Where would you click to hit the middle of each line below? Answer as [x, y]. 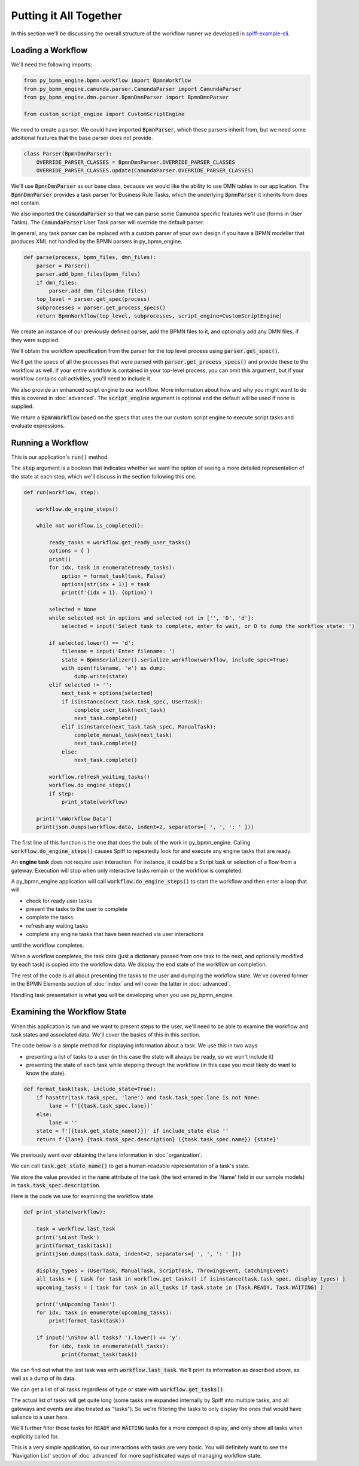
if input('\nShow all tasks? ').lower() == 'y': [109, 1338]
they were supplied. [35, 340]
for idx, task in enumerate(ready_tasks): [112, 568]
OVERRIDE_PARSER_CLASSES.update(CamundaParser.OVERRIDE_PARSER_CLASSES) [145, 171]
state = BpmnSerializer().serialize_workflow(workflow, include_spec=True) [175, 660]
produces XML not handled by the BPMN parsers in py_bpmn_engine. [97, 242]
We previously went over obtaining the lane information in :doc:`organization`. [107, 1155]
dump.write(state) [101, 676]
